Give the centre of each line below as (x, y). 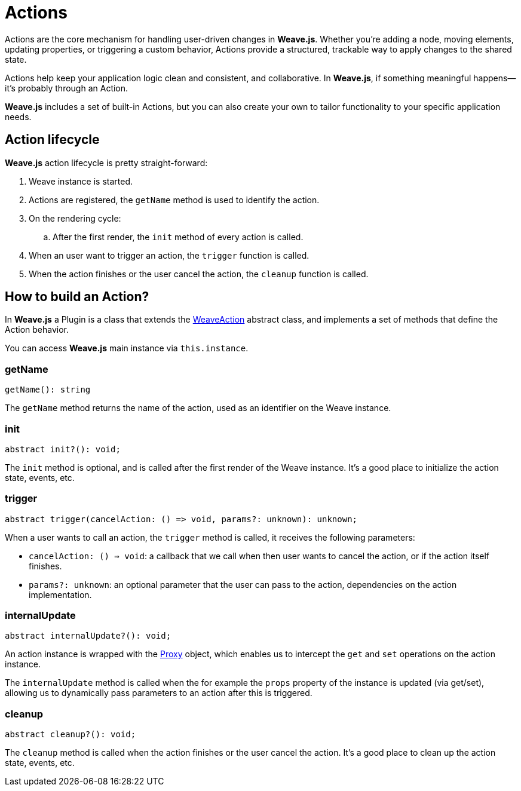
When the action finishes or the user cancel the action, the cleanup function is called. (199, 274)
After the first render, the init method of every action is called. (178, 237)
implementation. (60, 594)
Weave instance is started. (81, 181)
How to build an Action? (77, 297)
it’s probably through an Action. (67, 88)
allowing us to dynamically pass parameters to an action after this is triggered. (159, 693)
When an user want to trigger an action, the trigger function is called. (169, 255)
